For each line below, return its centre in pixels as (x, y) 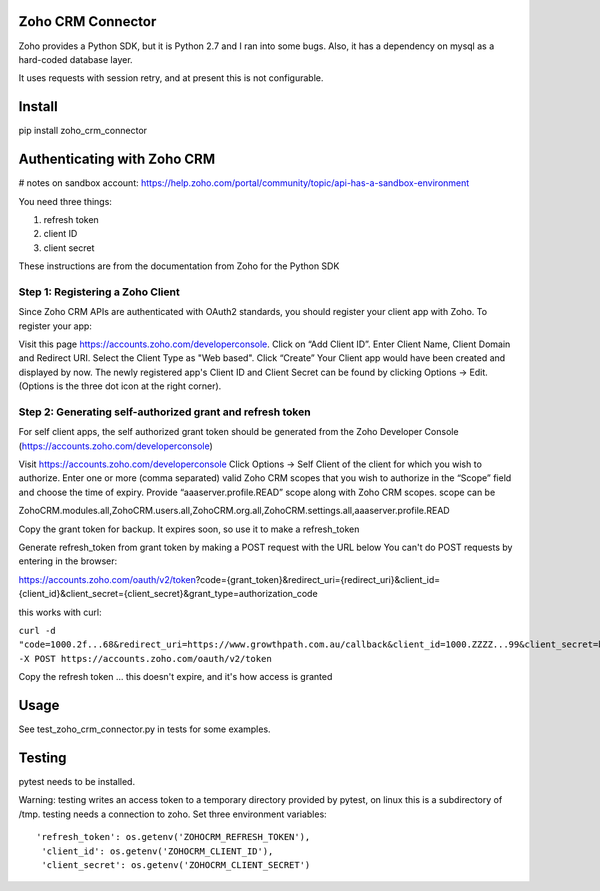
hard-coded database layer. (76, 59)
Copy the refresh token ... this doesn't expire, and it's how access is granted (175, 677)
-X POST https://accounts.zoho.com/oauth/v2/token (145, 658)
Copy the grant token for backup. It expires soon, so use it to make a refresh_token (189, 529)
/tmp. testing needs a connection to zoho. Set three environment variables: (172, 814)
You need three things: (65, 201)
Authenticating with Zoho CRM (116, 159)
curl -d (37, 630)
